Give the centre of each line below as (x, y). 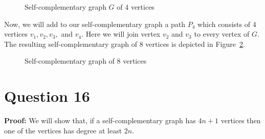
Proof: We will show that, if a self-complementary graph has (100, 120)
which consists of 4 (227, 24)
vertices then (241, 120)
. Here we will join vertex (121, 34)
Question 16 (47, 96)
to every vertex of (222, 34)
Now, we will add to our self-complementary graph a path (95, 24)
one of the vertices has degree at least (63, 130)
